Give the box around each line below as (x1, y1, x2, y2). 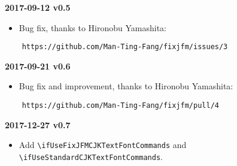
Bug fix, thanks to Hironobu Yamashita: (19, 21, 166, 34)
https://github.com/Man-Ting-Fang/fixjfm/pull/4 (22, 101, 219, 110)
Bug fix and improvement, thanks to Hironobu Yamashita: (19, 80, 233, 92)
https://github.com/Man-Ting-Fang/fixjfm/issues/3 (22, 43, 228, 52)
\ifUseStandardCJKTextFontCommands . (19, 150, 163, 162)
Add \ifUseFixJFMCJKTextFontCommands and (19, 138, 187, 151)
